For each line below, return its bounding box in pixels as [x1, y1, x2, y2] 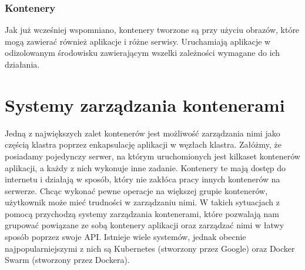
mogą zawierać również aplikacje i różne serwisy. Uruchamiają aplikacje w [5, 35, 271, 47]
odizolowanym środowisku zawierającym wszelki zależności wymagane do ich [5, 46, 280, 59]
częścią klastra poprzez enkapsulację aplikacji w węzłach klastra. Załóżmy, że [5, 138, 281, 151]
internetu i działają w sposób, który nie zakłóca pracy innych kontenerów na [5, 173, 280, 185]
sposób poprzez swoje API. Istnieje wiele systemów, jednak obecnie [5, 231, 246, 243]
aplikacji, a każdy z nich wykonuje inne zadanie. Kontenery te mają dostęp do [5, 161, 286, 174]
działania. [5, 58, 40, 70]
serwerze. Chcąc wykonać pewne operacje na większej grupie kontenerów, [5, 184, 268, 196]
